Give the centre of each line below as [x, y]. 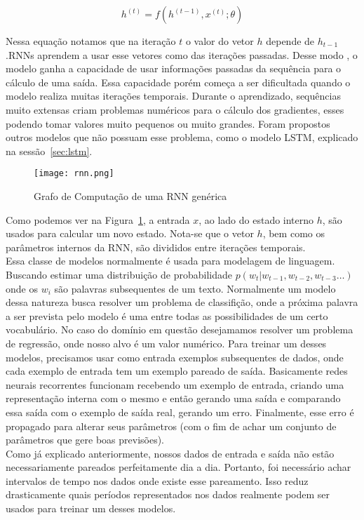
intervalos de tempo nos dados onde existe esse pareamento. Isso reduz [157, 480]
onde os [22, 288]
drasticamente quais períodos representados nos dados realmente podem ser [168, 494]
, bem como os [294, 233]
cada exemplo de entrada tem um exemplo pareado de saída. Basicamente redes [177, 371]
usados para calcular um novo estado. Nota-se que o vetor [130, 233]
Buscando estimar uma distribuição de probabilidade [119, 274]
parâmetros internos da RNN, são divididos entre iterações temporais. [156, 247]
